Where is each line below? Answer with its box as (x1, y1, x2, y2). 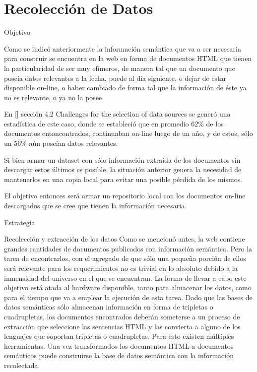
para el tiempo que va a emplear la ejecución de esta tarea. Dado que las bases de (4, 292, 253, 302)
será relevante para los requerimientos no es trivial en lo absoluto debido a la (4, 263, 238, 273)
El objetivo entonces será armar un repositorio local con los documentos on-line (4, 190, 246, 201)
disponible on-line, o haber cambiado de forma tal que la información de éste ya (4, 82, 247, 93)
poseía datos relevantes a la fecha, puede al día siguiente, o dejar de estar (4, 72, 227, 83)
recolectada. (4, 360, 40, 370)
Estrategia (4, 217, 35, 227)
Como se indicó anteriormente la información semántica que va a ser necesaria (4, 43, 241, 54)
